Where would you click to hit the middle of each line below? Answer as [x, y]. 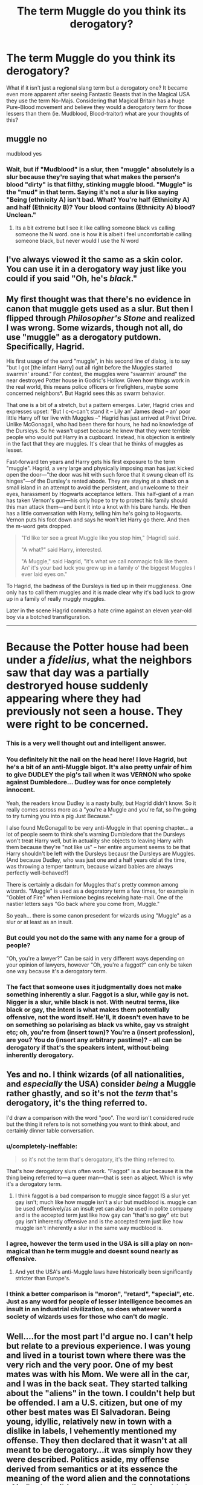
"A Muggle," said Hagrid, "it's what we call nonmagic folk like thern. [105, 561]
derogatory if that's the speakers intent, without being [88, 1047]
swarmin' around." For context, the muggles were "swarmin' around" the [97, 374]
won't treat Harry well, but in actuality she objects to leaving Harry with [95, 841]
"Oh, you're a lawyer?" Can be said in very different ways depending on [95, 958]
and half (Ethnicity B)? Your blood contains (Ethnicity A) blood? [101, 207]
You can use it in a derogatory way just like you [96, 269]
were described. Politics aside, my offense [88, 1459]
